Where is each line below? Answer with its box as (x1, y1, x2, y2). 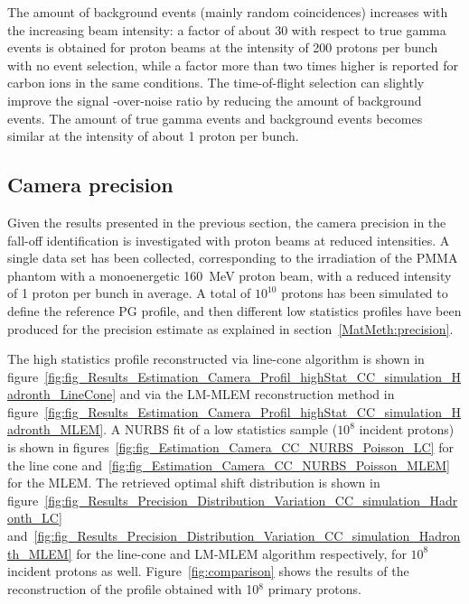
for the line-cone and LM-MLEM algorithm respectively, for (76, 544, 407, 562)
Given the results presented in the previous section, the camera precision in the (7, 212, 446, 231)
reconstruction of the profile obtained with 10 (7, 579, 259, 598)
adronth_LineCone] (7, 385, 117, 404)
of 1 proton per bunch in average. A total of (7, 283, 251, 302)
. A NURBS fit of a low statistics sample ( (103, 420, 338, 439)
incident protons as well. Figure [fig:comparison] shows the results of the (7, 562, 409, 581)
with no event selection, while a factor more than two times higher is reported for (7, 55, 458, 74)
